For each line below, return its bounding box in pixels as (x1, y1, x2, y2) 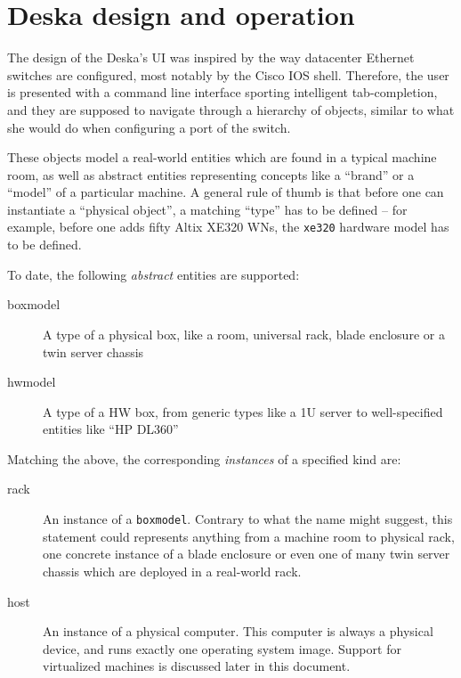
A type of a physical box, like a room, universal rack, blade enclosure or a (43, 324, 445, 343)
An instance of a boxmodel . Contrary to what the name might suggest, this (43, 510, 453, 528)
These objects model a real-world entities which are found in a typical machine (7, 148, 437, 167)
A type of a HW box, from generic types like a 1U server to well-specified (43, 402, 443, 421)
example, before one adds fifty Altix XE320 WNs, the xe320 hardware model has (7, 217, 449, 236)
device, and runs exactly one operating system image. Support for (43, 639, 401, 658)
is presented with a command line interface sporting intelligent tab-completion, (7, 83, 438, 102)
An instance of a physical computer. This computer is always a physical (43, 622, 433, 641)
